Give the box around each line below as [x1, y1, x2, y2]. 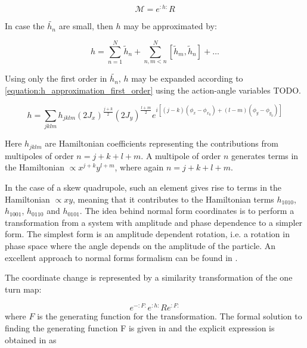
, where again [114, 161, 164, 173]
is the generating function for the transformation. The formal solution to [37, 310, 302, 322]
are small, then [58, 20, 113, 32]
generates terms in [231, 149, 299, 161]
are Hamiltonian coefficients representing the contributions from [45, 137, 278, 150]
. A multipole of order [141, 149, 221, 161]
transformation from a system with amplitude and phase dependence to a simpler [5, 216, 303, 228]
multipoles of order [5, 149, 74, 161]
